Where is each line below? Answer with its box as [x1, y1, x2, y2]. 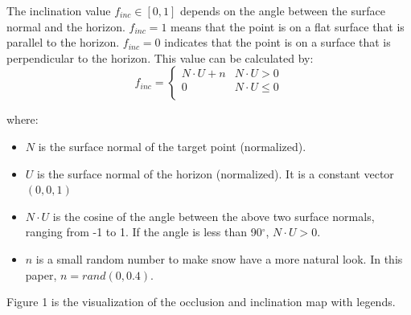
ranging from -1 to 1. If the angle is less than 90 [25, 223, 262, 240]
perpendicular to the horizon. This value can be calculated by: [6, 49, 314, 66]
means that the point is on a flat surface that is [171, 18, 405, 35]
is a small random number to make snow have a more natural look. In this [35, 250, 403, 267]
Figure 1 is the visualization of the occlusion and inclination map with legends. [6, 293, 396, 310]
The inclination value [6, 2, 111, 18]
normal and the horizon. [6, 18, 125, 35]
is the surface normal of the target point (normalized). [38, 137, 306, 154]
